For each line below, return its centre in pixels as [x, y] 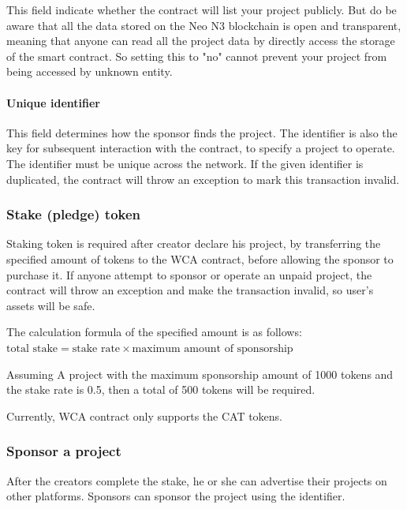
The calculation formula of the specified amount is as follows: [154, 332]
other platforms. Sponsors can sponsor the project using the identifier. [176, 496]
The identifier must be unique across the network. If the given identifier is [185, 163]
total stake [32, 348]
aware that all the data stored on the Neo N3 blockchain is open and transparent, [204, 25]
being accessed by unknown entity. [90, 71]
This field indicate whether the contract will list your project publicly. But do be [202, 9]
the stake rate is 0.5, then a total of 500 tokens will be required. [161, 389]
